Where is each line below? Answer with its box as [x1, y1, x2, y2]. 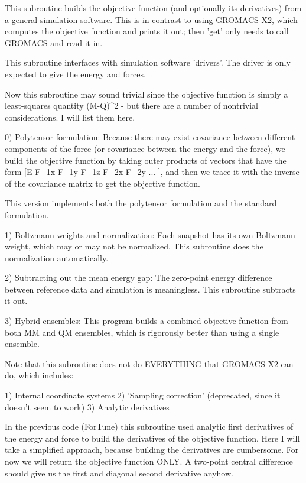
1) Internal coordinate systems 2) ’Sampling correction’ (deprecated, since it [5, 389, 281, 401]
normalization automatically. [5, 251, 109, 264]
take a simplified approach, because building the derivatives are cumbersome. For [5, 443, 299, 456]
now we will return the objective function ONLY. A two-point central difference [5, 455, 293, 467]
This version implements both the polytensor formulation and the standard [5, 197, 277, 209]
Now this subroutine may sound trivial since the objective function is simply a [5, 87, 288, 100]
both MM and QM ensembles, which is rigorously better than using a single [5, 326, 279, 338]
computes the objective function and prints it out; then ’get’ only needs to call [5, 25, 289, 37]
